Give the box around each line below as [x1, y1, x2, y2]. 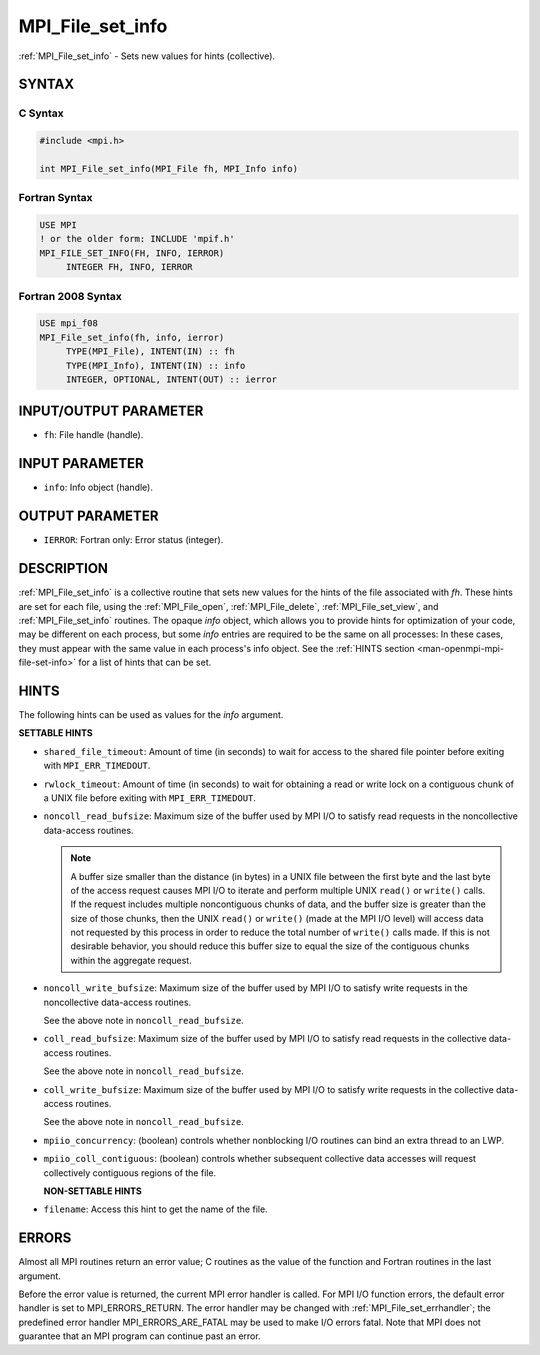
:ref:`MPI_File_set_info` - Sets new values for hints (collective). [18, 50, 275, 62]
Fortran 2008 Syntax [18, 289, 122, 303]
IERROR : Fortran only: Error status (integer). [43, 534, 224, 546]
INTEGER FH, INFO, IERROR [65, 261, 194, 273]
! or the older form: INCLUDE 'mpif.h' [39, 233, 235, 245]
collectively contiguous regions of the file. [43, 1166, 217, 1179]
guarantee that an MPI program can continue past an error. [18, 1330, 261, 1342]
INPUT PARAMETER [18, 455, 144, 472]
